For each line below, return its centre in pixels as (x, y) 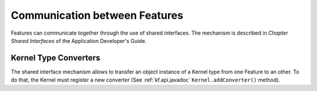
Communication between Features (97, 15)
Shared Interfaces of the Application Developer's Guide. (79, 41)
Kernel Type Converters (55, 58)
